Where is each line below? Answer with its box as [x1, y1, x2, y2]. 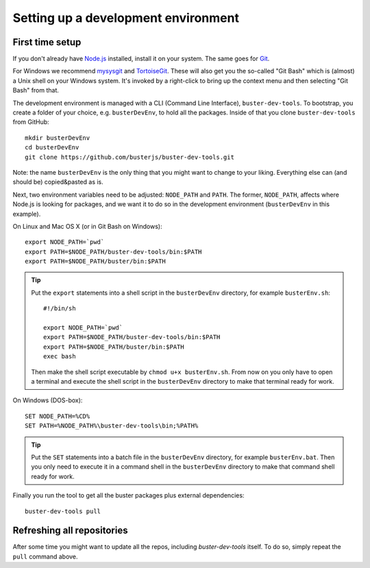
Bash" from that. [12, 86, 60, 95]
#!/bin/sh [43, 305, 76, 312]
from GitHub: [12, 118, 49, 126]
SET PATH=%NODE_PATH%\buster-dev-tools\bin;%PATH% [25, 422, 199, 430]
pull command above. [12, 552, 78, 560]
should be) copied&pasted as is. [12, 178, 104, 186]
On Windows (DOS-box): [12, 396, 83, 404]
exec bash [43, 353, 76, 360]
